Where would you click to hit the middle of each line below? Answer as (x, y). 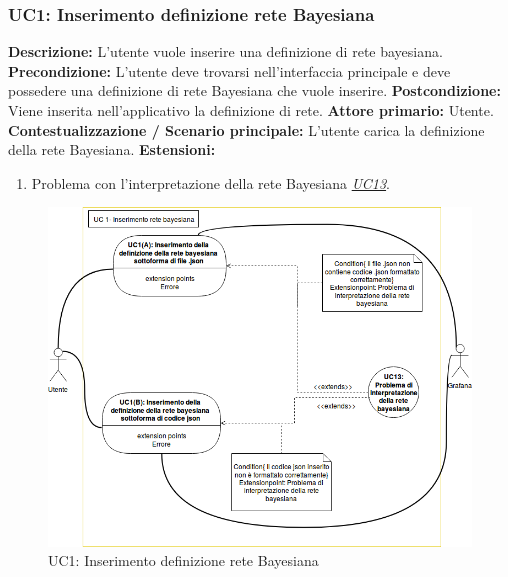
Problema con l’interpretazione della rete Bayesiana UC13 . (210, 182)
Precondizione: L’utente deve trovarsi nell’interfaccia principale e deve (229, 70)
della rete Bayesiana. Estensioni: (112, 149)
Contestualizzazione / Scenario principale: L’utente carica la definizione (246, 129)
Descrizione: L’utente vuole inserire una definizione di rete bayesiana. (225, 51)
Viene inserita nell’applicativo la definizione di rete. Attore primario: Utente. (251, 110)
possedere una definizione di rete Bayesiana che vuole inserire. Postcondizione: (254, 90)
